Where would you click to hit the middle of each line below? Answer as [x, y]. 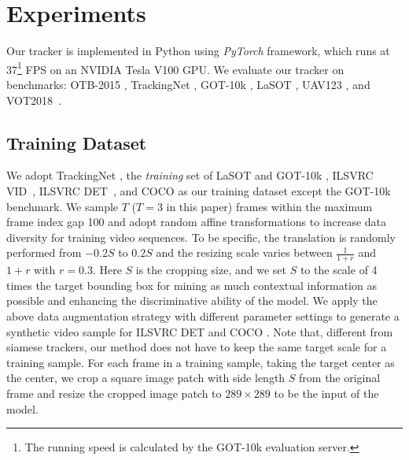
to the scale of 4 [339, 270]
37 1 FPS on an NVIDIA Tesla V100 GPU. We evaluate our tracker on [175, 68]
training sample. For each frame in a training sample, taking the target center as [201, 362]
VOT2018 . [34, 100]
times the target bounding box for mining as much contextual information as [192, 285]
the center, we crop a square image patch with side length [146, 378]
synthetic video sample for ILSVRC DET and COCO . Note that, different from [200, 331]
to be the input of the [326, 393]
